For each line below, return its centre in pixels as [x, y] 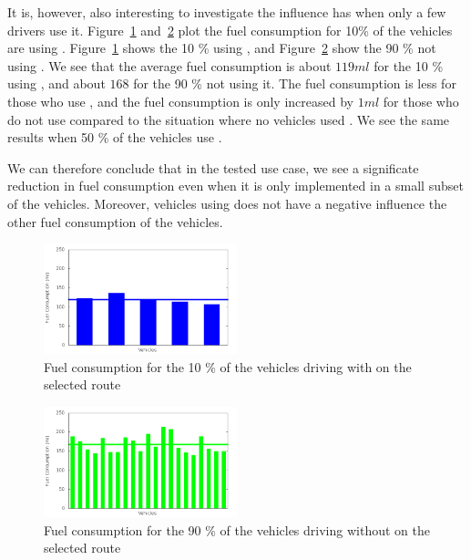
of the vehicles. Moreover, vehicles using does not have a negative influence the [227, 203]
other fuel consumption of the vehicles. [115, 221]
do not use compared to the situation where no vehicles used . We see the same [229, 119]
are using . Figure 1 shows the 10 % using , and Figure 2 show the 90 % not [222, 48]
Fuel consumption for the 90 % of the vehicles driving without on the [237, 529]
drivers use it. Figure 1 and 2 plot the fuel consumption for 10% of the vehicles [230, 30]
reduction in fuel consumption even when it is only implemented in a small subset [235, 186]
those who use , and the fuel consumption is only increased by [180, 101]
